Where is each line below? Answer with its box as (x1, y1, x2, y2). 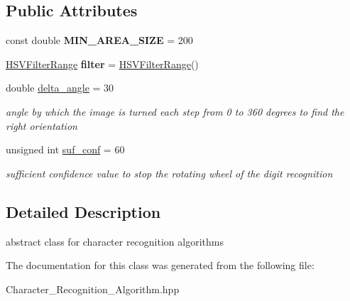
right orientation (6, 118, 77, 133)
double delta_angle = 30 (6, 80, 114, 95)
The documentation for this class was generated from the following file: (6, 258, 315, 273)
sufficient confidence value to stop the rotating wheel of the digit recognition (6, 165, 333, 180)
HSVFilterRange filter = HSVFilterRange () (6, 56, 199, 71)
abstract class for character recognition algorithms (6, 234, 224, 248)
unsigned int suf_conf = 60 (6, 142, 125, 157)
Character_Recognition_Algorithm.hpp (6, 281, 180, 296)
